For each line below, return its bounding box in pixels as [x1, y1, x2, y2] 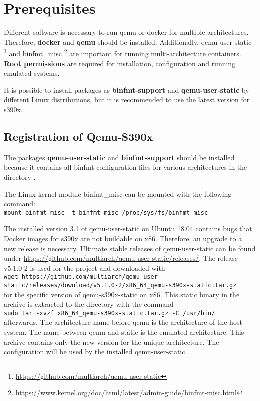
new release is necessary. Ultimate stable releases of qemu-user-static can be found [4, 243, 256, 253]
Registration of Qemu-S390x [4, 128, 153, 144]
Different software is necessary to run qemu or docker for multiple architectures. [4, 27, 249, 37]
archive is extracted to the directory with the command [4, 299, 174, 309]
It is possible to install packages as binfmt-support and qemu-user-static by [4, 84, 249, 95]
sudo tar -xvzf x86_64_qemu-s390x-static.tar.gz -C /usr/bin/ [4, 309, 215, 317]
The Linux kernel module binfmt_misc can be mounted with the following [4, 188, 232, 199]
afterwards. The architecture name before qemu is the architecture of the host [4, 317, 242, 327]
